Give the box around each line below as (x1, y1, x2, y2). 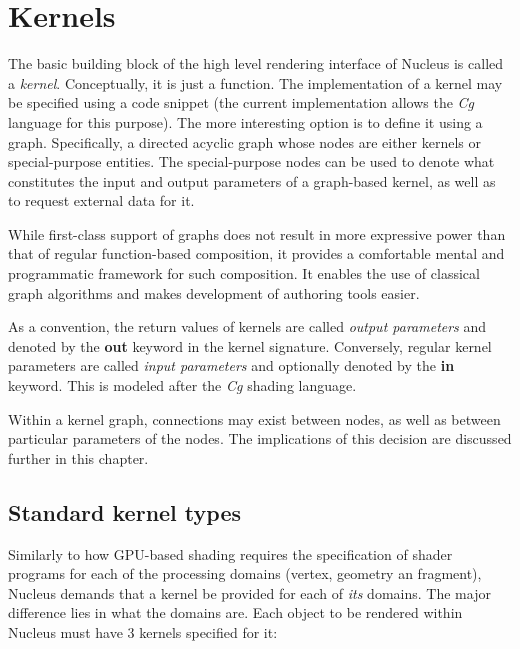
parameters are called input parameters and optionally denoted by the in (8, 355, 455, 376)
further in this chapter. (8, 447, 149, 468)
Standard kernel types (8, 496, 242, 527)
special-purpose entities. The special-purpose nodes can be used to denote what (8, 151, 495, 172)
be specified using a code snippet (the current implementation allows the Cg (8, 92, 475, 113)
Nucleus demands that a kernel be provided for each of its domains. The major (8, 582, 491, 603)
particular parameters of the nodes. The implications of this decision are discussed (8, 428, 512, 449)
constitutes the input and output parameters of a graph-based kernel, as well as (8, 170, 496, 191)
